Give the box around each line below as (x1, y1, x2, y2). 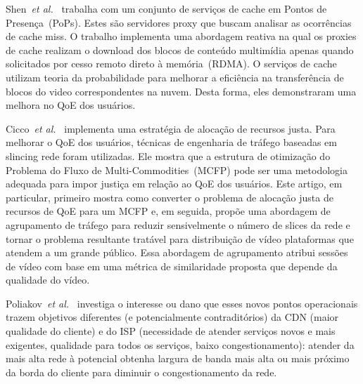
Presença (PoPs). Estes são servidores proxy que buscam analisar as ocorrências (6, 15, 352, 29)
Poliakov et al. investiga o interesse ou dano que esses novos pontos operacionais (6, 296, 358, 310)
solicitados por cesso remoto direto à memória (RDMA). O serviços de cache (6, 56, 337, 71)
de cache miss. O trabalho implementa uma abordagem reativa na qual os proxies (6, 29, 357, 44)
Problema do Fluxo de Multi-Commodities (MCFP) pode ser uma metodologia (6, 162, 348, 177)
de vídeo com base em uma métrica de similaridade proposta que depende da (6, 258, 338, 273)
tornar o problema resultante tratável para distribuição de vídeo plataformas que (6, 231, 354, 246)
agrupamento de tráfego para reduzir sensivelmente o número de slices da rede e (6, 217, 350, 232)
